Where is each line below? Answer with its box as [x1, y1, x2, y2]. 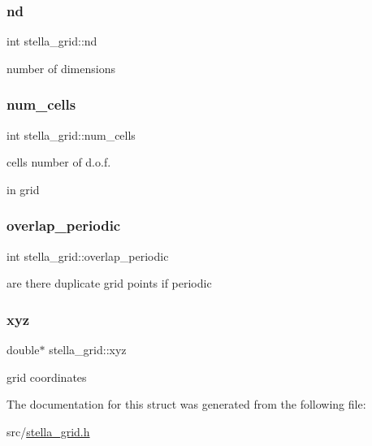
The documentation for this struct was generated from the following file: [6, 396, 366, 413]
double [6, 341, 40, 358]
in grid [6, 180, 40, 197]
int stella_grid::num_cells [6, 126, 136, 143]
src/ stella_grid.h [6, 422, 90, 440]
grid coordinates [6, 368, 87, 385]
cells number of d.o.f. [6, 154, 111, 171]
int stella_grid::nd [6, 32, 97, 50]
